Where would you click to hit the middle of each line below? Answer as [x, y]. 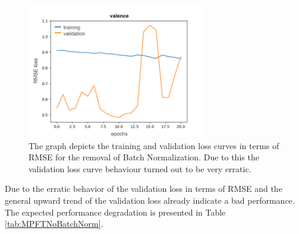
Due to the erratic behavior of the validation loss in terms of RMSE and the [144, 189]
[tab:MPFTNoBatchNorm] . [54, 224]
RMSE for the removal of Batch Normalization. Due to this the [144, 157]
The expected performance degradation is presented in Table [115, 212]
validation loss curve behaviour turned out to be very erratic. [140, 168]
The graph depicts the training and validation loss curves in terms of [154, 145]
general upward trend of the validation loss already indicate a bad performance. [150, 200]
